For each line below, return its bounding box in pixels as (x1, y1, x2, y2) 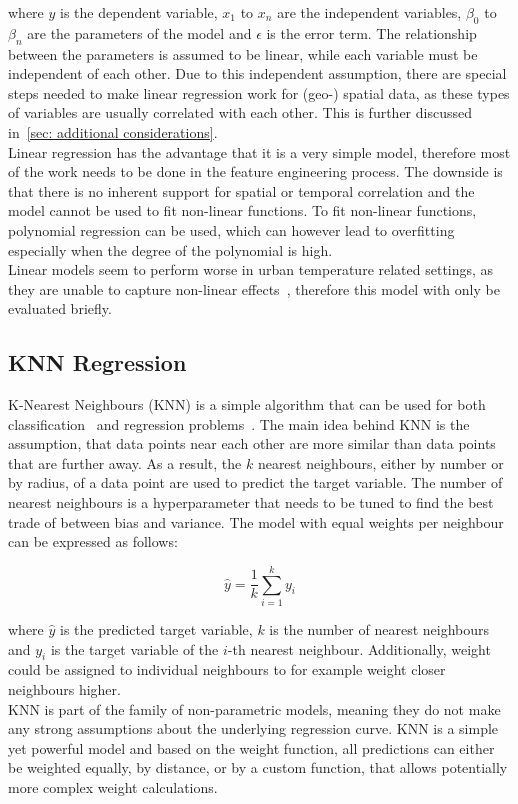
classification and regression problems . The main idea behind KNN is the (8, 413, 470, 434)
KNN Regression (8, 347, 187, 378)
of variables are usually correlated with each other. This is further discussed (8, 102, 472, 123)
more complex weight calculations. (8, 776, 218, 797)
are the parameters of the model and (27, 22, 252, 43)
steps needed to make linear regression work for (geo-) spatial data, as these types (8, 82, 510, 103)
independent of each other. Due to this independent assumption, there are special (8, 63, 507, 84)
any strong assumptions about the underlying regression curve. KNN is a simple (8, 718, 499, 739)
